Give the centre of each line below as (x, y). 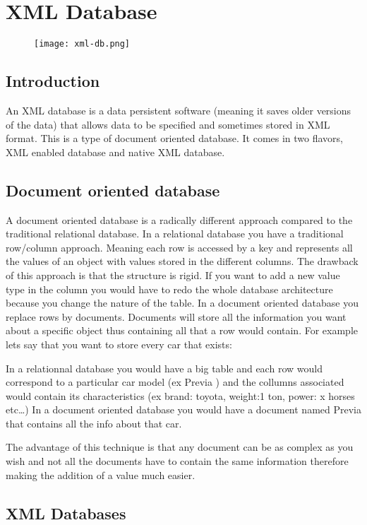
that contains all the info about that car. (94, 423)
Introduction (53, 81)
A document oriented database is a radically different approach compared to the (179, 219)
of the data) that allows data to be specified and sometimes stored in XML (168, 124)
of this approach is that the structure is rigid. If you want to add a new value (173, 275)
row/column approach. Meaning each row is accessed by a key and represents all (179, 247)
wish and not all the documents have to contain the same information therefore (177, 461)
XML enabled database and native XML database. (115, 152)
